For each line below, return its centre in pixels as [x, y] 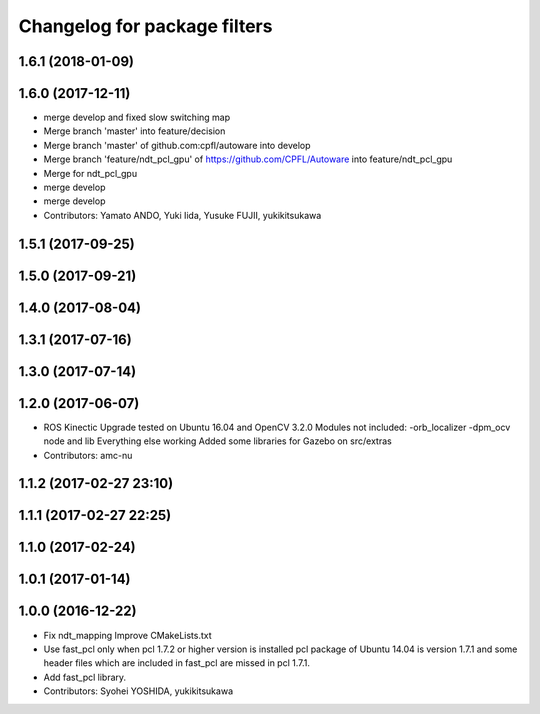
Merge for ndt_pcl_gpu [90, 173]
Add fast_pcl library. [85, 677]
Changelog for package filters [145, 26]
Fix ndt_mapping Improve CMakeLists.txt [127, 635]
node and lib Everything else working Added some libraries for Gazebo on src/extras [217, 441]
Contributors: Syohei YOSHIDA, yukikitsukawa [138, 691]
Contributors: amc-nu [88, 455]
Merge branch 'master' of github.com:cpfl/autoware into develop [177, 145]
